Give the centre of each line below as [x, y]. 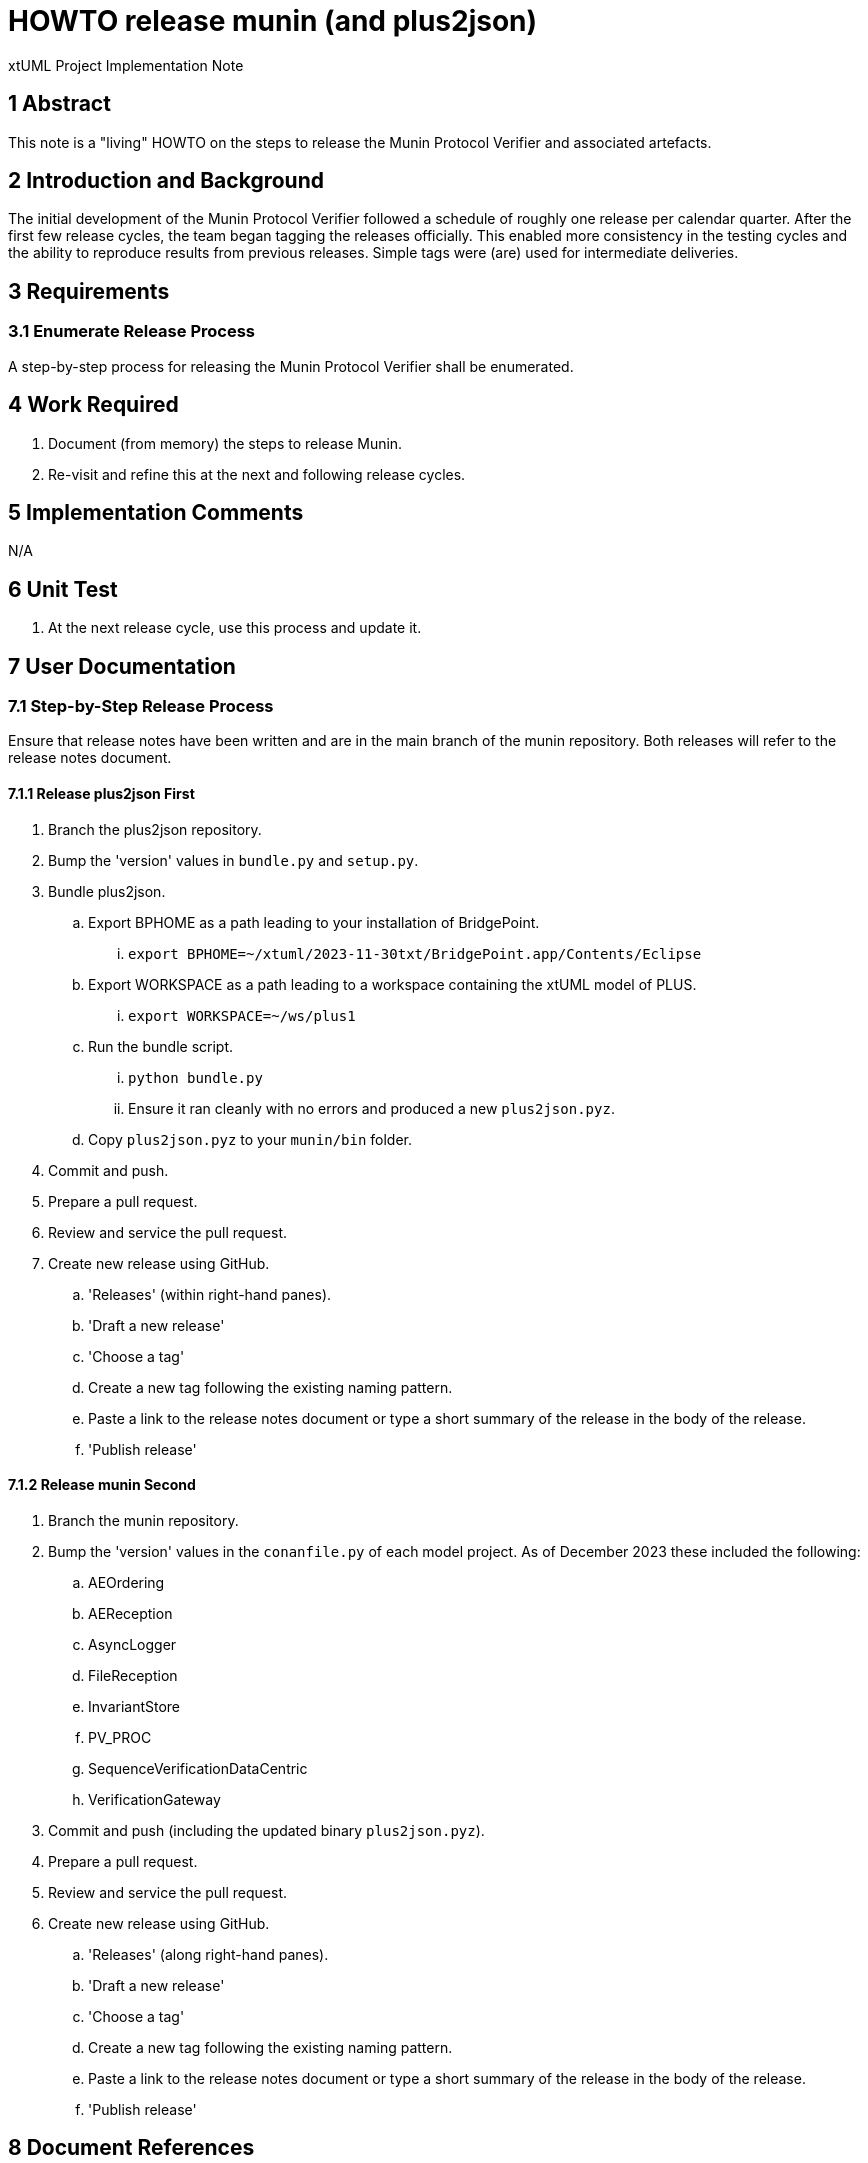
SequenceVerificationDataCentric [198, 1768]
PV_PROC [120, 1737]
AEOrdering [126, 1582]
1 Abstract [59, 104]
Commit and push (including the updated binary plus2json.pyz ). [266, 1830]
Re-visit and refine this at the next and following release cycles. [257, 474]
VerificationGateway [154, 1799]
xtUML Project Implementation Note [126, 65]
